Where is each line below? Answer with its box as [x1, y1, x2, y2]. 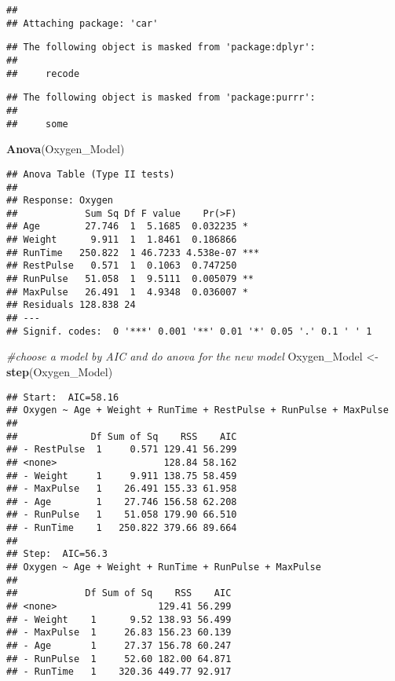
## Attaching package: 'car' [6, 17, 159, 29]
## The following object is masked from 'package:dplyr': [6, 42, 316, 53]
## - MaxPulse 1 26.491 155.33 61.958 [6, 483, 237, 495]
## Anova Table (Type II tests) [6, 168, 175, 180]
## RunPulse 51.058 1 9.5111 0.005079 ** [6, 273, 254, 285]
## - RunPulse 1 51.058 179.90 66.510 [6, 509, 237, 521]
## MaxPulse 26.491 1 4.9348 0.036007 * [6, 286, 248, 298]
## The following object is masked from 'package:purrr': [6, 92, 316, 104]
